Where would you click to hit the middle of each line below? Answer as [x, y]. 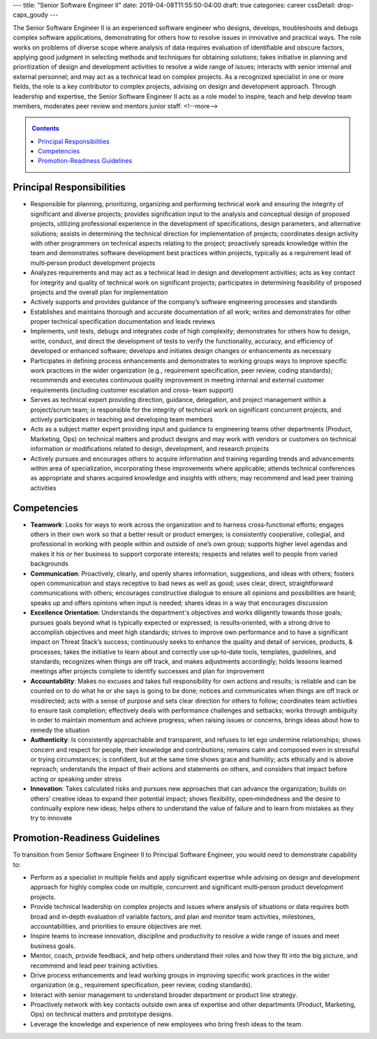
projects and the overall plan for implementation [99, 292]
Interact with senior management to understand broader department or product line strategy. [164, 995]
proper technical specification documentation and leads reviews [123, 322]
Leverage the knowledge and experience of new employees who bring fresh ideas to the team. [167, 1024]
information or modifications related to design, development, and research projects [150, 449]
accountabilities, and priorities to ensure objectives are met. [116, 926]
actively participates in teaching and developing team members [121, 419]
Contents [45, 129]
